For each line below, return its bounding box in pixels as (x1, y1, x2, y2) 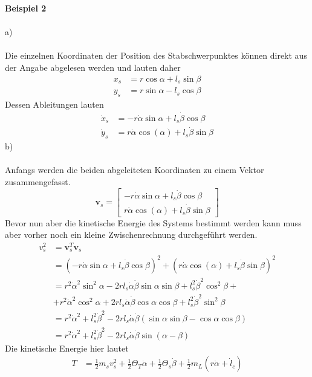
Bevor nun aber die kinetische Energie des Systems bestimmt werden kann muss (5, 216, 302, 229)
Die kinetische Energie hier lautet (5, 341, 129, 354)
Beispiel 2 (5, 2, 47, 14)
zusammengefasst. (5, 175, 71, 188)
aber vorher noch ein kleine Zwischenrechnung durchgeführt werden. (5, 228, 258, 241)
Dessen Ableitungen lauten (5, 97, 104, 110)
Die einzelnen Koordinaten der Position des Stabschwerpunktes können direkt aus (5, 49, 307, 62)
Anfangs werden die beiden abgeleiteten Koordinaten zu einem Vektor (5, 163, 264, 176)
